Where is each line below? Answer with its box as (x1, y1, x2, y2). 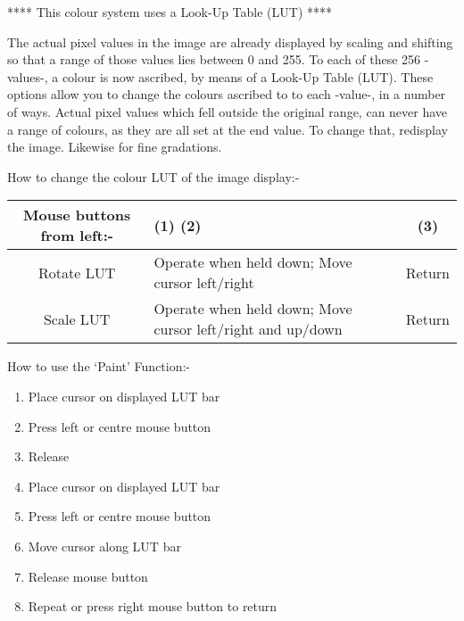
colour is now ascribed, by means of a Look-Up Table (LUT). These (62, 67, 434, 86)
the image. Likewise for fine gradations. (7, 137, 222, 156)
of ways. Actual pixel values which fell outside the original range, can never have (7, 102, 448, 120)
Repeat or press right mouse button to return (28, 597, 278, 616)
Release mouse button (28, 567, 148, 585)
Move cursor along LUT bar (28, 536, 181, 555)
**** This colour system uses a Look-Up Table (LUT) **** (7, 3, 332, 21)
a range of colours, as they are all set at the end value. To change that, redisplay (7, 120, 448, 138)
